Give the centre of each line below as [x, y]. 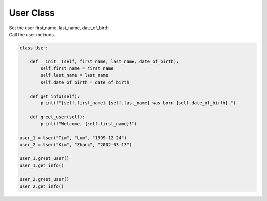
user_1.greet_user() [44, 159]
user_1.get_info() [42, 165]
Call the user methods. [32, 34]
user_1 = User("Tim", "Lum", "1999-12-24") [73, 138]
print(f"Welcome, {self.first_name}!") [89, 124]
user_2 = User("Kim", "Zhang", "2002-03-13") [76, 145]
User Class [32, 13]
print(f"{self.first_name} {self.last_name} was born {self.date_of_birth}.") [138, 103]
